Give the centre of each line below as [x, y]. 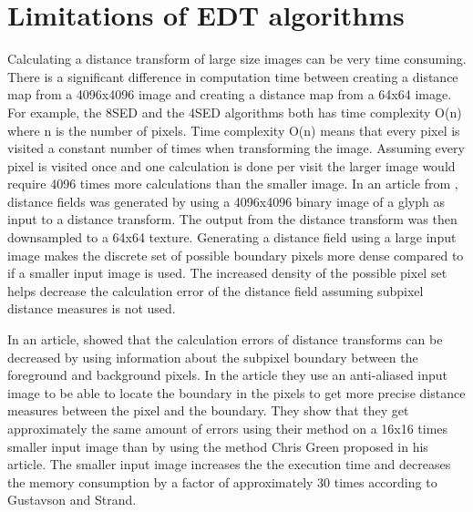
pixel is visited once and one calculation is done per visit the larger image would [231, 165]
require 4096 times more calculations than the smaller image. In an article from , [233, 184]
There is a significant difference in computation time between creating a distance [233, 76]
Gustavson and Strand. [72, 500]
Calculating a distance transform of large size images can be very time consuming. [237, 59]
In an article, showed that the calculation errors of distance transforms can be [225, 339]
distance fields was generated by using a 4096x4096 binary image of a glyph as [226, 201]
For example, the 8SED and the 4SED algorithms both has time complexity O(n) [235, 112]
